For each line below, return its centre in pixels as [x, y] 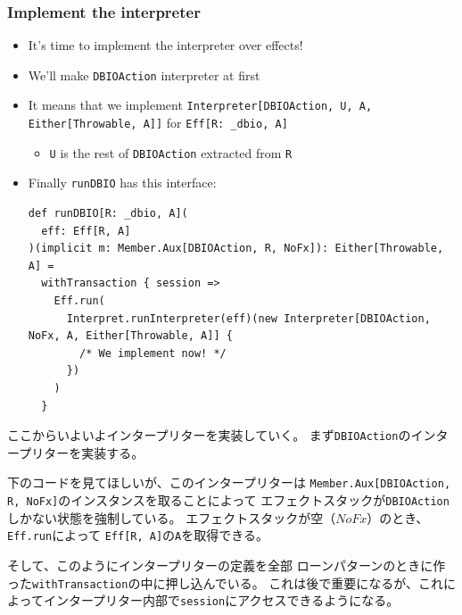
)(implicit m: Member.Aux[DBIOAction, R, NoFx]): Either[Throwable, [236, 249]
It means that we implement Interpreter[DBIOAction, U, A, [200, 105]
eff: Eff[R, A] [86, 231]
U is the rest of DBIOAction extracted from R [171, 152]
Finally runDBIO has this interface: [122, 183]
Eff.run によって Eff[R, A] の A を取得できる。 [138, 535]
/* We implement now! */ [153, 353]
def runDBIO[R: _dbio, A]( [108, 214]
